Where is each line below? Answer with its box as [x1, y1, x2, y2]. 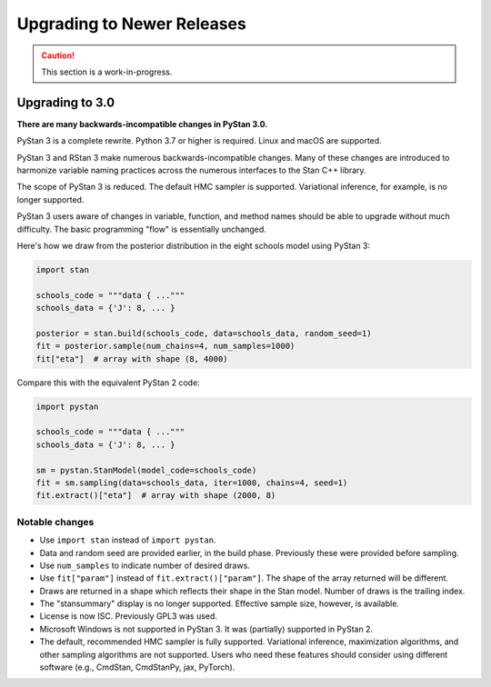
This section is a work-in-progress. [41, 66, 173, 77]
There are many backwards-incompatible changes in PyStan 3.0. [16, 118, 268, 129]
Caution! [41, 50, 75, 61]
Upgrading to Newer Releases [16, 14, 247, 34]
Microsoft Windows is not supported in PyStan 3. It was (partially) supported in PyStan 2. [39, 623, 373, 634]
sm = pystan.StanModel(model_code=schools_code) [35, 464, 257, 475]
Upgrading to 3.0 [16, 95, 115, 110]
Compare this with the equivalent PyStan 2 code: [16, 377, 200, 388]
